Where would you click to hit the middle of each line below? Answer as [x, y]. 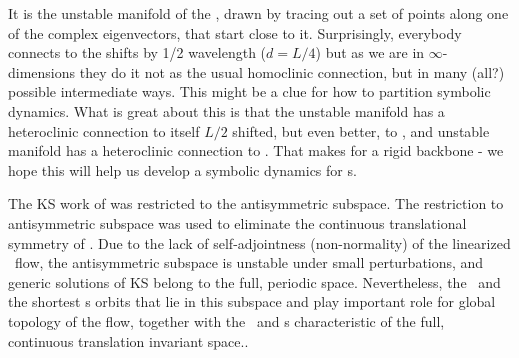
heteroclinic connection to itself [104, 130]
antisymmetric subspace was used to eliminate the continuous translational [237, 222]
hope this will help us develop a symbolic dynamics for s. [182, 169]
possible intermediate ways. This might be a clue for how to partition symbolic [249, 91]
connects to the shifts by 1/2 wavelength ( [137, 52]
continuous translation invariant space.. [128, 340]
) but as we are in [370, 52]
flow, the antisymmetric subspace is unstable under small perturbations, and [249, 262]
